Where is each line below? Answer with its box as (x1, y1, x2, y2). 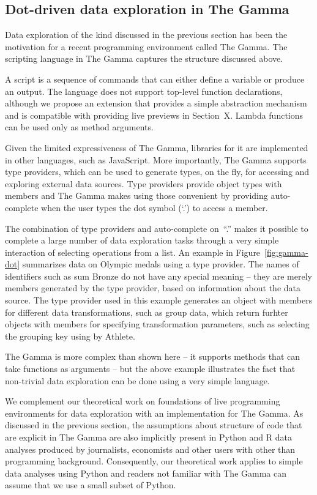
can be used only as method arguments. (5, 121, 154, 133)
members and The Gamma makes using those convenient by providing (5, 189, 268, 202)
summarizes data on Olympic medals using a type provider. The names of (22, 258, 299, 270)
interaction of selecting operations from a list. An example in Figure (5, 245, 261, 258)
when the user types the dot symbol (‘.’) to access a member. (41, 201, 268, 214)
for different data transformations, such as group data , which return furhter (5, 305, 288, 318)
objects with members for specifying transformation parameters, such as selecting (5, 318, 310, 330)
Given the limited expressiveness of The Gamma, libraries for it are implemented (5, 141, 308, 154)
